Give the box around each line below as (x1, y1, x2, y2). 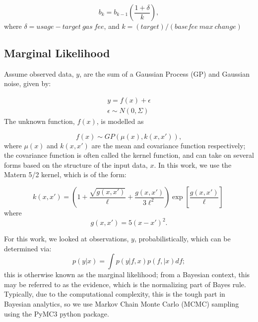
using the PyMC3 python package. (4, 308, 109, 319)
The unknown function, (4, 116, 75, 126)
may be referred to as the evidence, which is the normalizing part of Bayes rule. (4, 279, 246, 289)
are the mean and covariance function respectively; (91, 140, 246, 150)
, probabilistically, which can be (134, 233, 231, 244)
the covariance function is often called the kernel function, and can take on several (4, 150, 254, 160)
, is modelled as (96, 116, 144, 126)
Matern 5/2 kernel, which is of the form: (4, 169, 127, 180)
